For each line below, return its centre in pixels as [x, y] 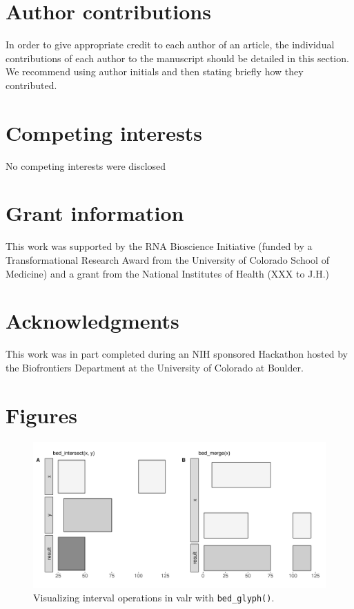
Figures [41, 415]
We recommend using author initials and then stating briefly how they [155, 71]
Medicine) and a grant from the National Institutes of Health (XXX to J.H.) [168, 273]
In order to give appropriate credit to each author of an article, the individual [170, 45]
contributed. [31, 85]
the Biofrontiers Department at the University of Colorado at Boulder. [155, 367]
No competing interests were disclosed [86, 165]
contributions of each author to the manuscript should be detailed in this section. [177, 58]
